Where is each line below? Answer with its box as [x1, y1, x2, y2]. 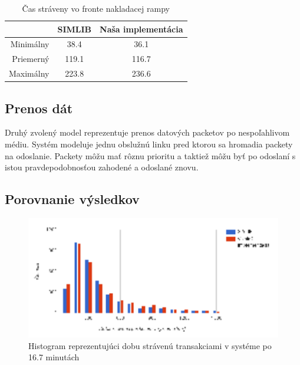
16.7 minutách [28, 351, 80, 363]
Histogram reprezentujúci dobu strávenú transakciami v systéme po [28, 339, 272, 351]
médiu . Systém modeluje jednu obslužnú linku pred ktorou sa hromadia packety [5, 138, 293, 150]
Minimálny [10, 38, 50, 50]
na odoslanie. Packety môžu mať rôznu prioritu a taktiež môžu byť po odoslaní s [5, 149, 296, 162]
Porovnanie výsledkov [5, 190, 140, 208]
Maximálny [9, 67, 50, 80]
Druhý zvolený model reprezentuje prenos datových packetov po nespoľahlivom [5, 126, 290, 139]
